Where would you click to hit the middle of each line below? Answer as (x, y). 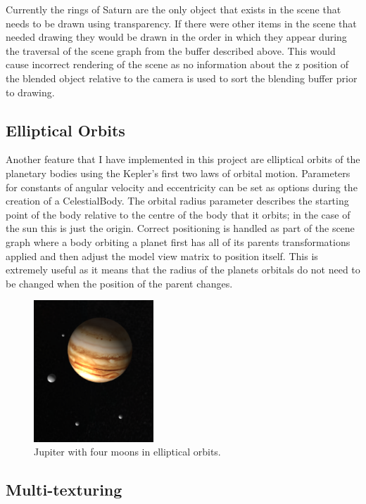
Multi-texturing (64, 490)
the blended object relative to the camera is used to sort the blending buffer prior (182, 78)
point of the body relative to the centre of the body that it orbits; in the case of (178, 214)
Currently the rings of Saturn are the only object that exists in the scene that (173, 9)
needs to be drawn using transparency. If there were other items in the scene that (181, 23)
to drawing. (30, 92)
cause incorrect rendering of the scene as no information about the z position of (177, 64)
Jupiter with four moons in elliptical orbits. (127, 452)
